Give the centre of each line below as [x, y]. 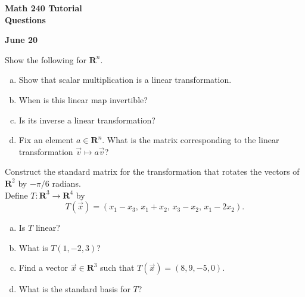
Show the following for [46, 59]
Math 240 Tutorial [43, 8]
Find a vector [43, 267]
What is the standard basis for [74, 289]
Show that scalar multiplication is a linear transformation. [125, 80]
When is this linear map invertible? [83, 99]
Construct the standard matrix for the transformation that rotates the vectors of [152, 171]
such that [117, 267]
